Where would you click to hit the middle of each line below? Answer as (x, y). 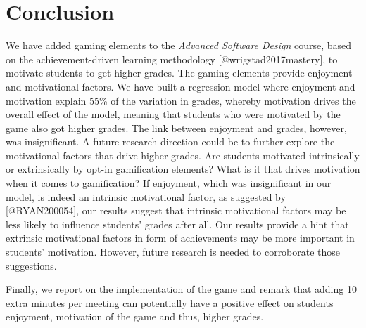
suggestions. (31, 265)
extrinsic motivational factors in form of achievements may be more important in (180, 238)
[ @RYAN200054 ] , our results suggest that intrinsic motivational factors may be (176, 210)
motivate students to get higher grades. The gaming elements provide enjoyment (179, 73)
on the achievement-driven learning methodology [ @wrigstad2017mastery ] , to (172, 59)
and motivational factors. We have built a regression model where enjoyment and (181, 86)
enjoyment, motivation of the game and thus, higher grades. (135, 316)
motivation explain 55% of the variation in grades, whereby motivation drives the (181, 100)
